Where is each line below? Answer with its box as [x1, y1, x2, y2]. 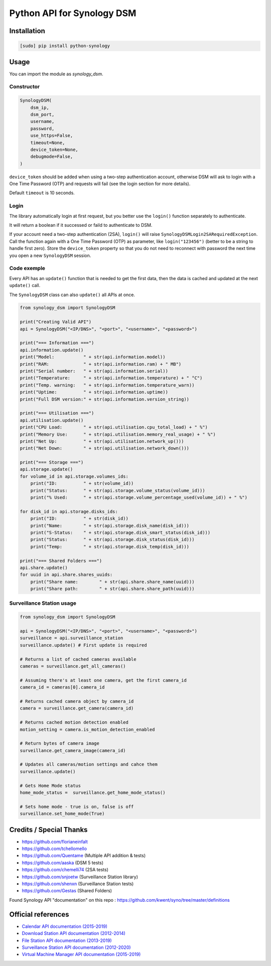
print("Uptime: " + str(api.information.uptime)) [20, 389, 168, 395]
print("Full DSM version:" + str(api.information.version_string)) [20, 396, 190, 402]
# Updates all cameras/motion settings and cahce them [20, 762, 158, 767]
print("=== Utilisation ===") [20, 410, 94, 416]
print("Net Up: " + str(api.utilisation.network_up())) [20, 438, 184, 444]
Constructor [9, 83, 40, 90]
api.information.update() [20, 347, 84, 353]
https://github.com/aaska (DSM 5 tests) [22, 860, 104, 866]
